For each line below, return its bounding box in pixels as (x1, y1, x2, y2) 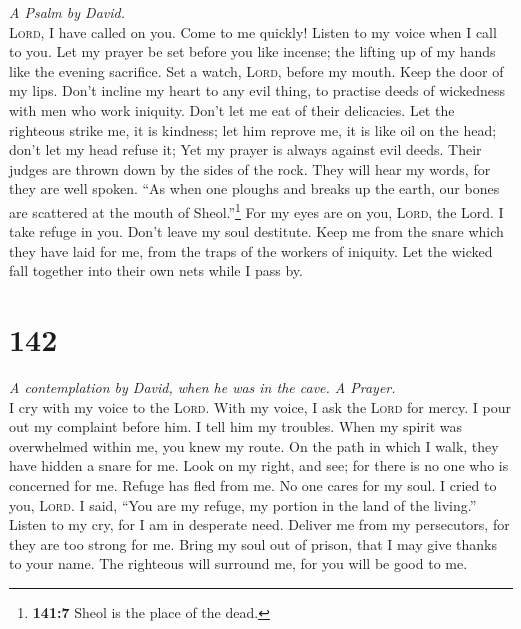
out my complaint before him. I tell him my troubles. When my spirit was (9, 416, 462, 437)
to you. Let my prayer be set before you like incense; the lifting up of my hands (9, 41, 496, 62)
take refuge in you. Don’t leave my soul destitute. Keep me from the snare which (9, 221, 504, 242)
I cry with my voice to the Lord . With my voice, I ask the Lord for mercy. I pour (9, 396, 511, 417)
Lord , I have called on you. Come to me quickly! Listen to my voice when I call (9, 21, 497, 42)
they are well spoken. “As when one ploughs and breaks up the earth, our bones (9, 178, 500, 199)
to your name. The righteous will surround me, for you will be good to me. (9, 553, 468, 574)
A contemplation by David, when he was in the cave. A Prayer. (9, 377, 396, 398)
